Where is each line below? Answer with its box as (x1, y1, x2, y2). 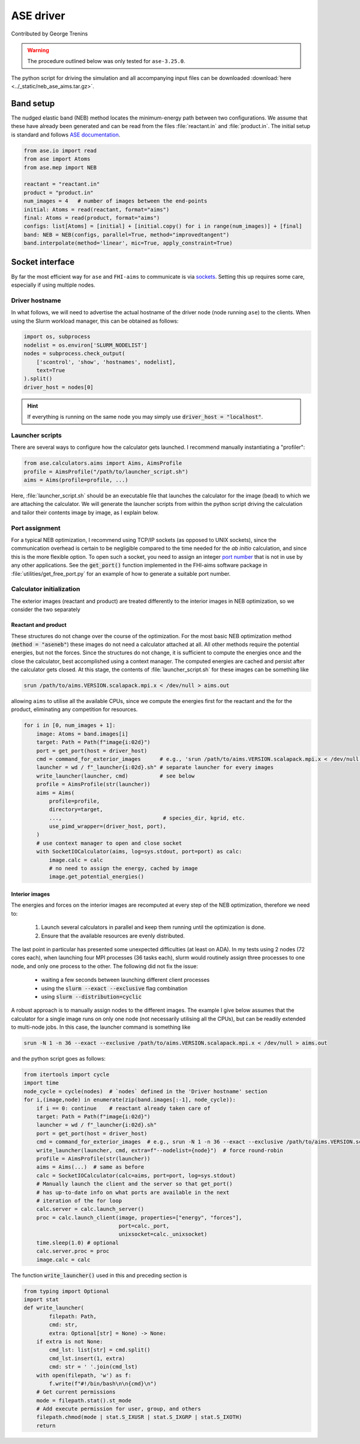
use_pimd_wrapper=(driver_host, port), (49, 823, 166, 830)
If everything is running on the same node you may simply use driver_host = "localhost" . (27, 413, 263, 421)
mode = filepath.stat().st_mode (36, 1397, 132, 1404)
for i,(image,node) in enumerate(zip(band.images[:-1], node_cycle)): (23, 1097, 236, 1103)
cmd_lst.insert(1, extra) (49, 1355, 125, 1362)
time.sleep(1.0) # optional (36, 1239, 119, 1246)
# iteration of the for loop (36, 1197, 122, 1204)
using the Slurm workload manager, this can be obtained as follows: (11, 317, 179, 324)
